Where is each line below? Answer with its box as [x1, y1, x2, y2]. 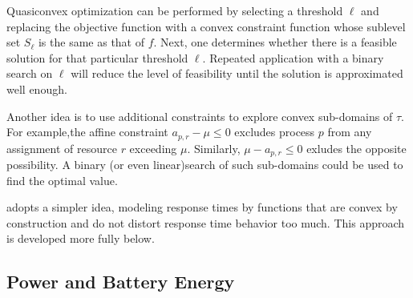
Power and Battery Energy [6, 269, 235, 294]
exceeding [129, 139, 177, 156]
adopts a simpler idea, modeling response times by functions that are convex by [6, 199, 398, 215]
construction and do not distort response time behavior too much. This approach [6, 214, 405, 231]
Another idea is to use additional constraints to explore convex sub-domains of [6, 107, 393, 124]
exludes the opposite [306, 139, 407, 156]
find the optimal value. [6, 171, 118, 188]
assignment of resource [6, 139, 117, 156]
